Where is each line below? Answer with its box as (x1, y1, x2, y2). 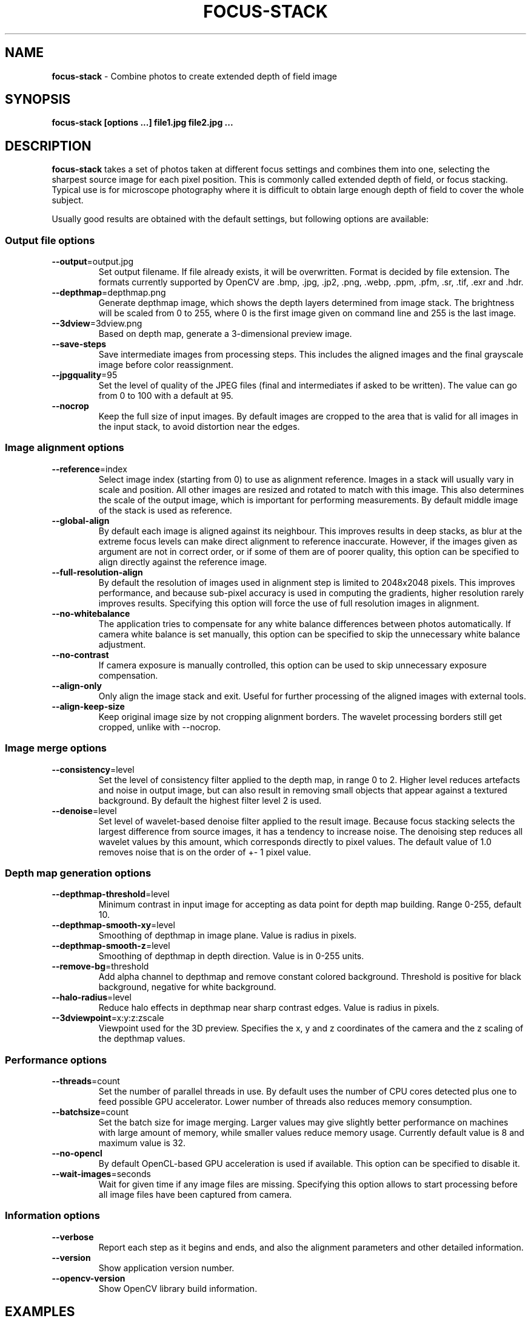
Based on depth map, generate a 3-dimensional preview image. (98, 328, 352, 339)
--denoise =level (52, 805, 117, 816)
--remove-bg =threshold (52, 961, 149, 972)
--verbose (52, 1231, 94, 1242)
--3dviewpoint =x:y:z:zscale (52, 1013, 164, 1024)
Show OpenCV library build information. (98, 1283, 258, 1294)
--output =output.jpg (52, 256, 134, 267)
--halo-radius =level (52, 992, 132, 1003)
